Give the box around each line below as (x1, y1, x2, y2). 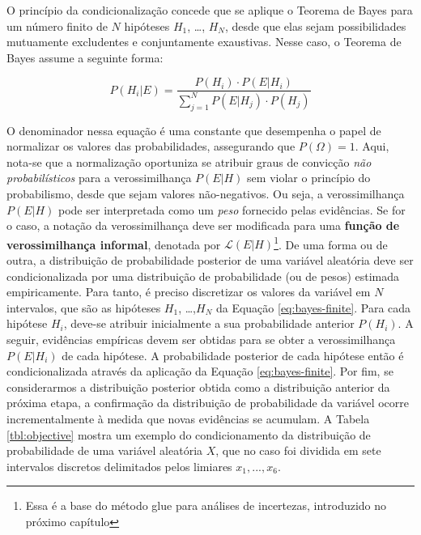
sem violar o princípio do (247, 169, 371, 186)
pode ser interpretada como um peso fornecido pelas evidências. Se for (58, 201, 406, 218)
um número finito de (6, 17, 108, 34)
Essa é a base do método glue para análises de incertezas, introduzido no (25, 497, 387, 514)
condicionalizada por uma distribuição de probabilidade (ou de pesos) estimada (6, 267, 400, 284)
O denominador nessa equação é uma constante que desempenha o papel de (6, 121, 381, 138)
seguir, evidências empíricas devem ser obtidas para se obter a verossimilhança (6, 330, 396, 347)
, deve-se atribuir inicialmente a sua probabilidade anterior (63, 315, 355, 332)
